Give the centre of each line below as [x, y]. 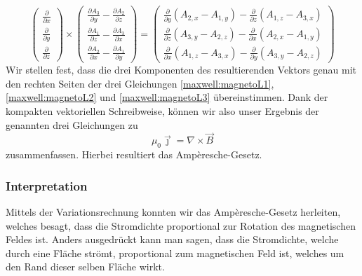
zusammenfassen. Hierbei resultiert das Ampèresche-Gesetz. [134, 154]
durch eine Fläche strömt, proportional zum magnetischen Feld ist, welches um [175, 253]
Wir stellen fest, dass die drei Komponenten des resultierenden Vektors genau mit [181, 70]
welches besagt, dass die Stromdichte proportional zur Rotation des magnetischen [181, 225]
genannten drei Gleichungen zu [72, 124]
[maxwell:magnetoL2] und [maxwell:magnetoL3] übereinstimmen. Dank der [167, 97]
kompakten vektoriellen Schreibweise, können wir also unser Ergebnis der [162, 111]
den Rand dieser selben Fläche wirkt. [85, 267]
